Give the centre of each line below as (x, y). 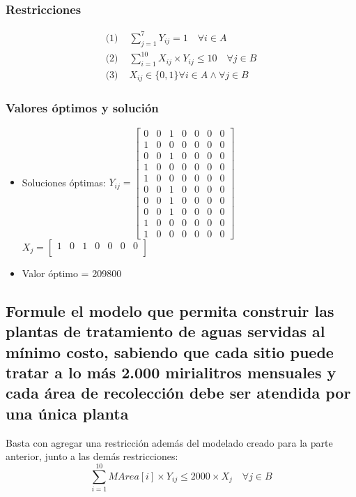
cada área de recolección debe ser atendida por (178, 393)
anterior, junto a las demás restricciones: (92, 456)
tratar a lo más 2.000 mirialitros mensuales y (171, 372)
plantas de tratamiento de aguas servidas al (165, 331)
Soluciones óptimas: (64, 182)
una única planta (67, 413)
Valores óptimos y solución (82, 108)
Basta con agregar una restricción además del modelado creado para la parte (169, 442)
